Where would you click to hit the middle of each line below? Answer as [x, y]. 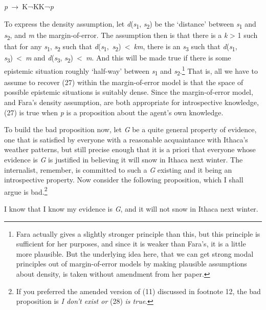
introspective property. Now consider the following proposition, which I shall [124, 180]
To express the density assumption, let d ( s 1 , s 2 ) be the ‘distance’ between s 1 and [130, 24]
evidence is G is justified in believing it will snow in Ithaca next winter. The [124, 160]
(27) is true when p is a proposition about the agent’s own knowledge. [114, 112]
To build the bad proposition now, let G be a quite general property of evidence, [130, 129]
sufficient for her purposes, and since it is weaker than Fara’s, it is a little [131, 244]
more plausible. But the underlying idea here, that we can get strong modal [135, 253]
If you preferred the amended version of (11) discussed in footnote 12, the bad [138, 291]
